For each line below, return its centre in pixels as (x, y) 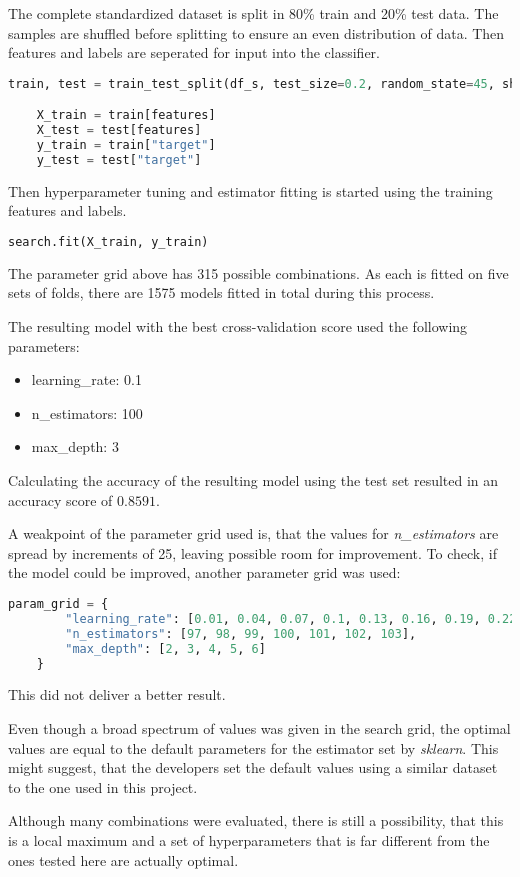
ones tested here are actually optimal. (123, 859)
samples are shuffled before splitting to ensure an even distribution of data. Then (256, 32)
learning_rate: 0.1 (86, 379)
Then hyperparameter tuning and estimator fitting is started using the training (250, 190)
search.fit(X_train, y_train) (108, 242)
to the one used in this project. (103, 786)
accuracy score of (60, 499)
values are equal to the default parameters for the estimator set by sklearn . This (253, 747)
